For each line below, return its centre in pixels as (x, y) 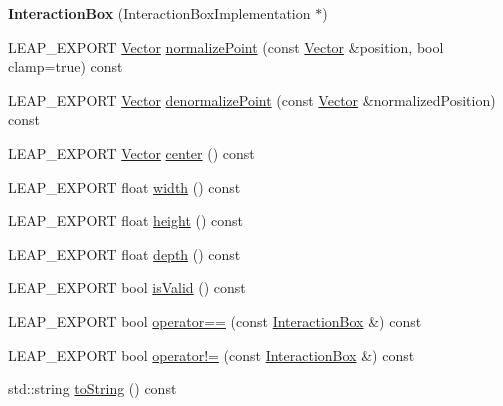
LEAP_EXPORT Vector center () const (131, 152)
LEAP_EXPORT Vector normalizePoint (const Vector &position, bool (226, 46)
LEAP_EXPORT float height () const (126, 220)
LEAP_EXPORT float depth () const (124, 253)
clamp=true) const (65, 66)
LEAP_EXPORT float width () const (124, 186)
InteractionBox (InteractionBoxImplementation (159, 13)
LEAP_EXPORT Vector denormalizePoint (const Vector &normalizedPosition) (252, 99)
